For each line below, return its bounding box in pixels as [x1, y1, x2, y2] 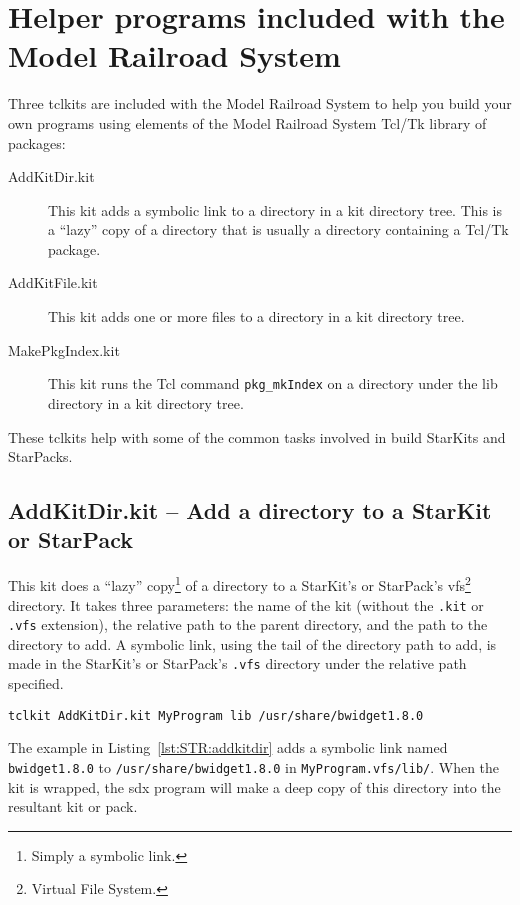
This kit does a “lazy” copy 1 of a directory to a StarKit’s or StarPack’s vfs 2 [8, 572, 471, 595]
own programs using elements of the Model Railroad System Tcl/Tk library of [8, 112, 487, 133]
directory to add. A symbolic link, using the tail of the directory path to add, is [8, 633, 497, 654]
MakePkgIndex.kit [8, 339, 120, 360]
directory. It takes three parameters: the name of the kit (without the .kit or [8, 594, 484, 615]
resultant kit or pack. [8, 796, 138, 817]
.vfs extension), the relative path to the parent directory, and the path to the [8, 614, 488, 635]
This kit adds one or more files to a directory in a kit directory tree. [48, 306, 465, 327]
